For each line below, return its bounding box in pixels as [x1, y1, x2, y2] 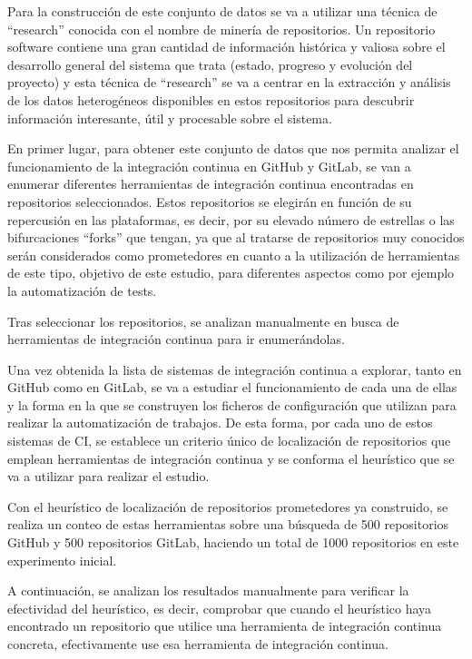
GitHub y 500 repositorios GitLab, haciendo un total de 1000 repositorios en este [7, 533, 459, 552]
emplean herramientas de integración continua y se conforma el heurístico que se [7, 448, 455, 467]
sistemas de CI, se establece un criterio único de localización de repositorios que [7, 431, 451, 450]
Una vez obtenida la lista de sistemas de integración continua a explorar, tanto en [7, 359, 462, 379]
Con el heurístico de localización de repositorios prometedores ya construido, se [7, 497, 448, 516]
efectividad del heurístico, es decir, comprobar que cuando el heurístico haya [7, 598, 432, 617]
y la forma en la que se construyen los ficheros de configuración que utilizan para [7, 395, 457, 414]
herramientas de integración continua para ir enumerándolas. [7, 329, 345, 349]
